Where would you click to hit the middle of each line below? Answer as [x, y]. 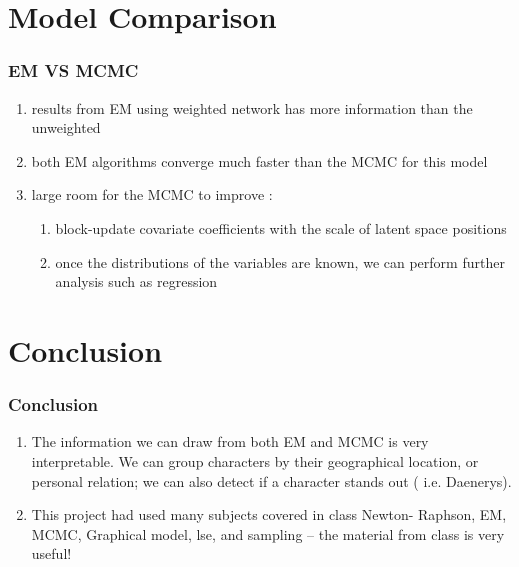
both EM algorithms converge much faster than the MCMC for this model [259, 160]
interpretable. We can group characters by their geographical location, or [255, 460]
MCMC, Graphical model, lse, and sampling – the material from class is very [268, 533]
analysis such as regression [136, 281]
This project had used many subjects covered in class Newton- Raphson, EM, [269, 514]
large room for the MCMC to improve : [152, 194]
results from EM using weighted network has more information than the [252, 107]
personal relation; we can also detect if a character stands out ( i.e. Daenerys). [271, 480]
